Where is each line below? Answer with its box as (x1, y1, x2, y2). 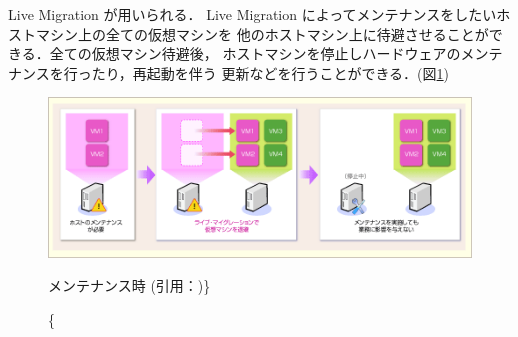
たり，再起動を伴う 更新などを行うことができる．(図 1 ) (91, 62, 450, 83)
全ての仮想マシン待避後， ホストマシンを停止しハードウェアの (49, 43, 461, 64)
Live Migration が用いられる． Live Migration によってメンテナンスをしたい (8, 4, 497, 24)
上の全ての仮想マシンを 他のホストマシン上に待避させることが (77, 23, 489, 44)
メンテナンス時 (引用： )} (48, 275, 211, 296)
